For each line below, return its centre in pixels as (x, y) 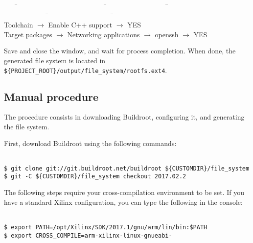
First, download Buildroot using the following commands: (90, 143)
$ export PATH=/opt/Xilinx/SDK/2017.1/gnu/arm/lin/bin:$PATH (106, 227)
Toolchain (19, 25)
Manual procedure (51, 96)
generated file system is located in (55, 60)
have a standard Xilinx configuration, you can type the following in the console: (123, 202)
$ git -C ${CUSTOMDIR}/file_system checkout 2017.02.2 (95, 177)
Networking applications (103, 34)
